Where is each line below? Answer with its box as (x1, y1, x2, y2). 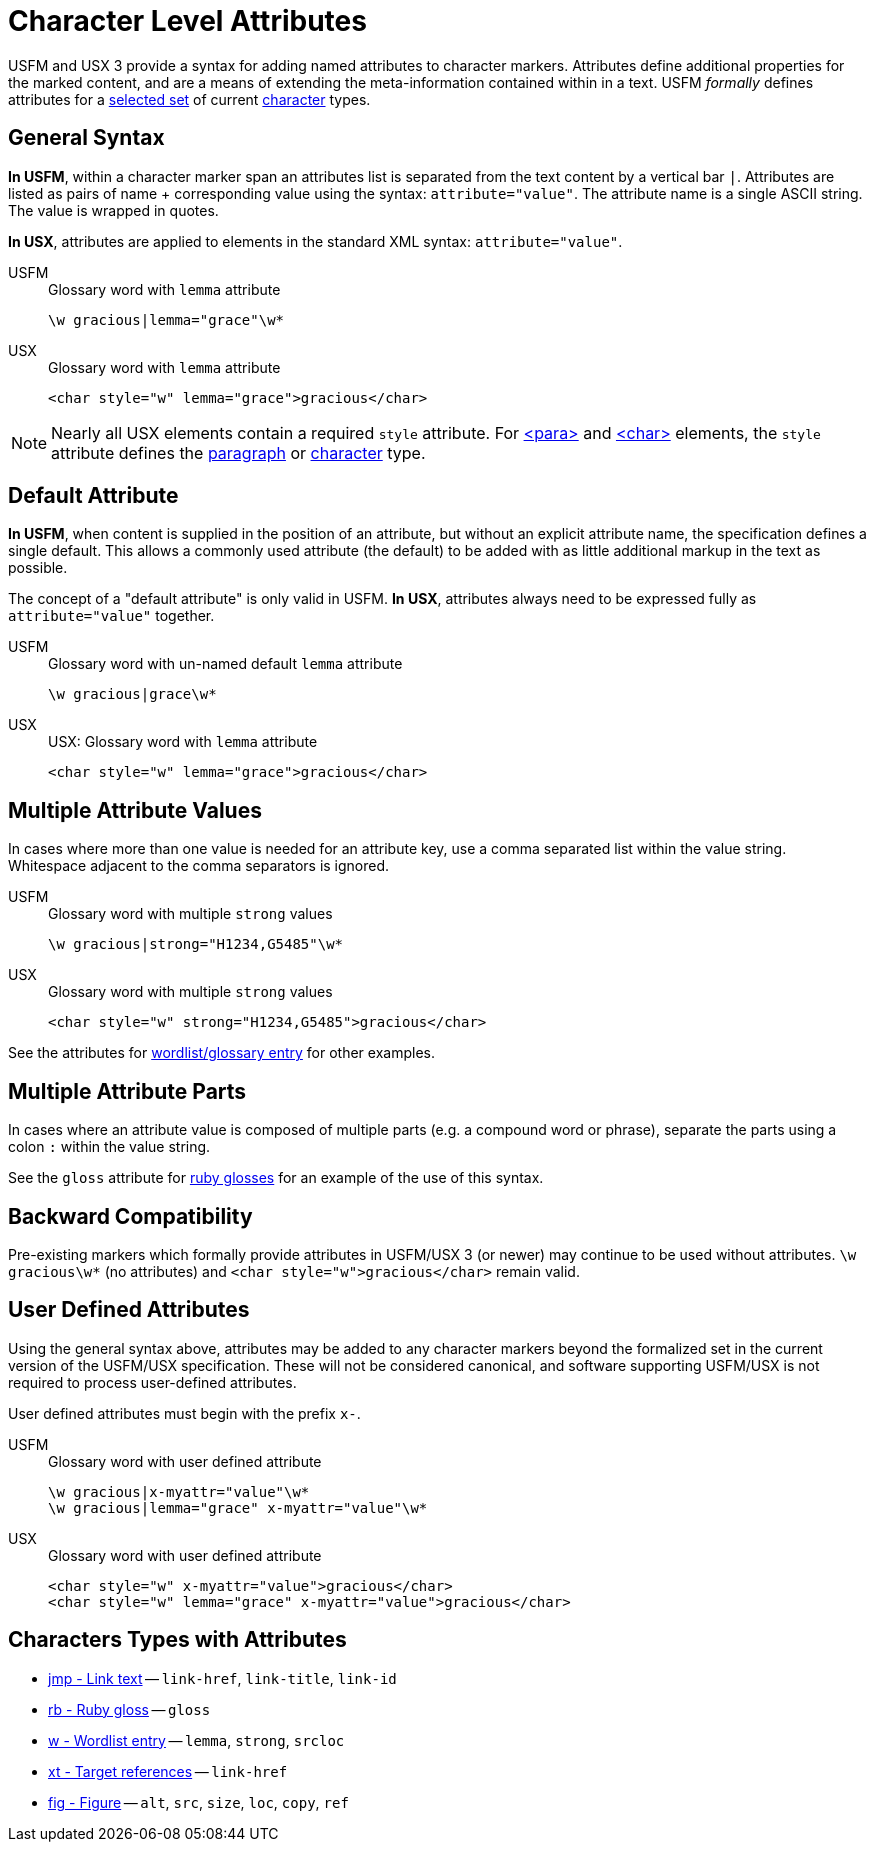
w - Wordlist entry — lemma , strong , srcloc (48, 1731, 345, 1749)
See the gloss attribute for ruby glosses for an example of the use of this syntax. (8, 1169, 544, 1187)
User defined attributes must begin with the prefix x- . (8, 1404, 361, 1422)
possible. (8, 559, 68, 577)
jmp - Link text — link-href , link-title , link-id (48, 1669, 397, 1687)
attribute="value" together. (8, 607, 215, 625)
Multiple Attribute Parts (8, 1078, 247, 1104)
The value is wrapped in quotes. (8, 201, 219, 219)
